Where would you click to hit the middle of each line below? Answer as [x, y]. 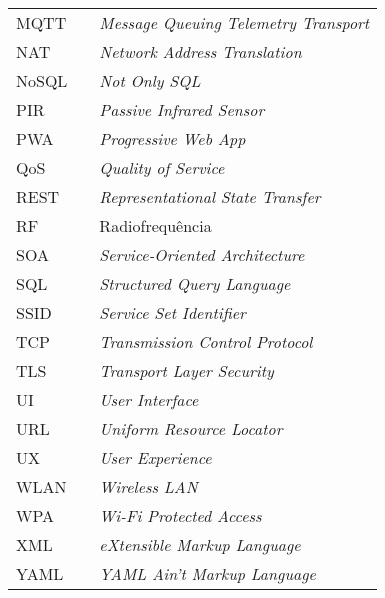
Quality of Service [162, 167]
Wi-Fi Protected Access [180, 515]
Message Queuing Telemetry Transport [234, 22]
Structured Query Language [195, 283]
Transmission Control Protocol [206, 341]
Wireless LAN [148, 486]
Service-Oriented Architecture [202, 254]
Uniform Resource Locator [191, 428]
